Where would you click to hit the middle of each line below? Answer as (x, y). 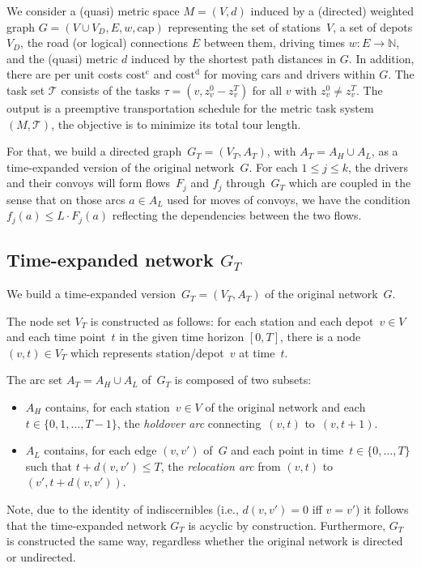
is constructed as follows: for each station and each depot (232, 320)
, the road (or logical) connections (104, 43)
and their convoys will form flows (89, 183)
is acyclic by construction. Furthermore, (287, 525)
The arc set (35, 380)
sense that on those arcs (66, 199)
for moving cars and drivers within (289, 74)
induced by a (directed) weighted (332, 11)
